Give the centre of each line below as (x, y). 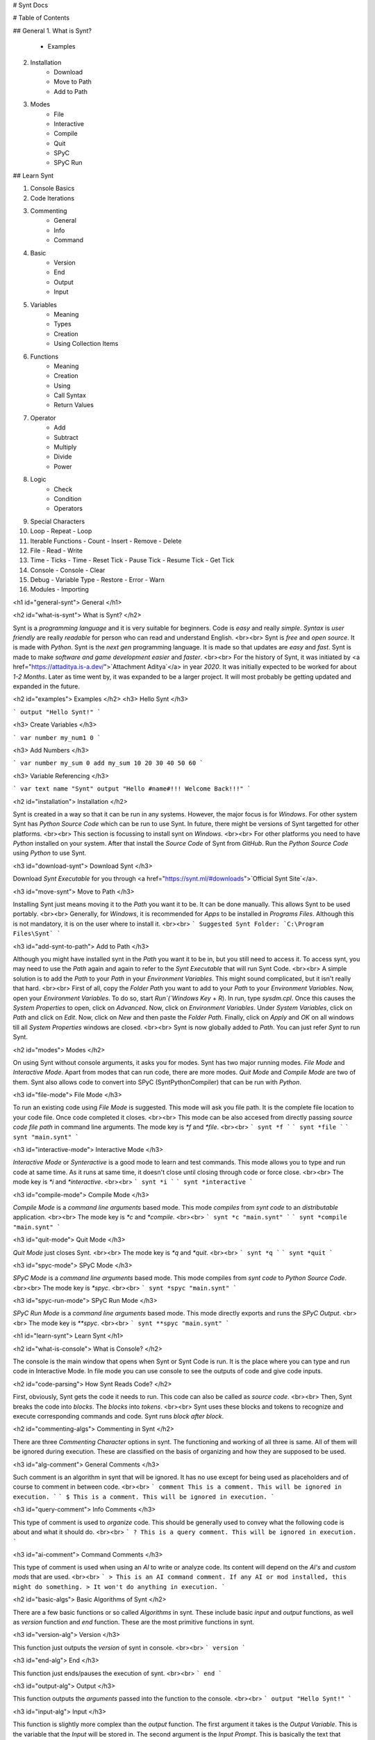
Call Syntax (70, 395)
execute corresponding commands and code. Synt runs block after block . (118, 1416)
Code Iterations (52, 198)
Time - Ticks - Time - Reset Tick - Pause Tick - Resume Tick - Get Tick (132, 560)
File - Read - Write (57, 551)
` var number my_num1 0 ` (57, 737)
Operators (68, 509)
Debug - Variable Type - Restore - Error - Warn (97, 580)
